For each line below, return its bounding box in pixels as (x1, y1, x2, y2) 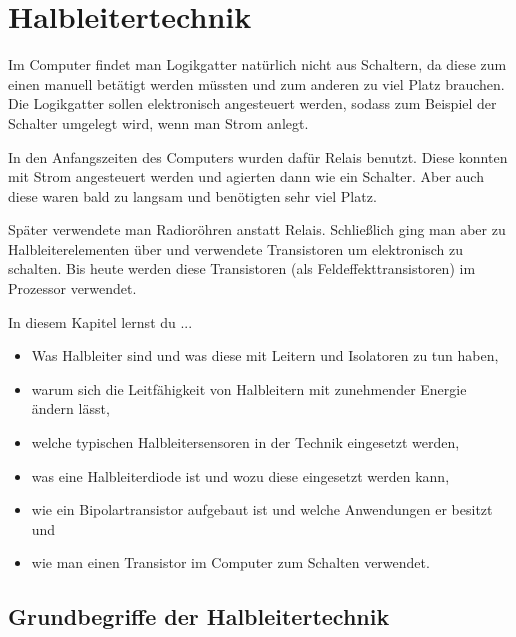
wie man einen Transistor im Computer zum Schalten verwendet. (31, 552, 430, 573)
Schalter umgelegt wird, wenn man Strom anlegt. (8, 112, 309, 133)
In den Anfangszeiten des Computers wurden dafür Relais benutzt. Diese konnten (8, 146, 508, 167)
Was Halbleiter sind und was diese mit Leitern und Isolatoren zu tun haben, (31, 345, 499, 366)
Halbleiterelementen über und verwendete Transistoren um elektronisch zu (8, 238, 464, 259)
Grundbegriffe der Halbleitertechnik (8, 601, 390, 632)
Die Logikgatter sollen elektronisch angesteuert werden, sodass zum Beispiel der (8, 93, 497, 114)
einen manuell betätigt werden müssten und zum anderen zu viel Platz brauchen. (8, 73, 505, 94)
